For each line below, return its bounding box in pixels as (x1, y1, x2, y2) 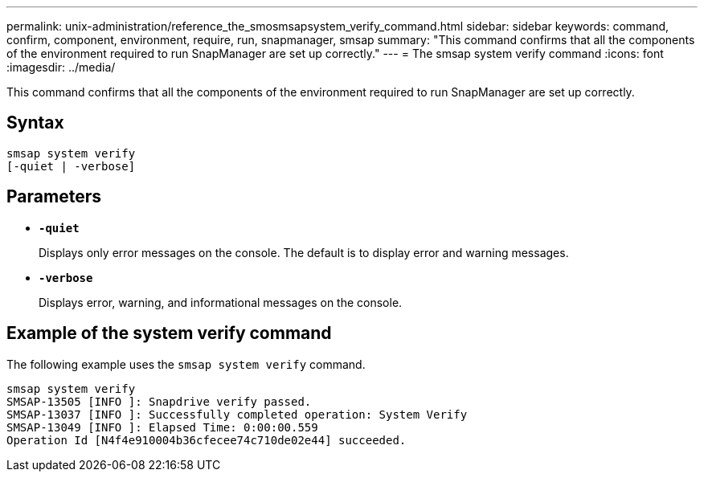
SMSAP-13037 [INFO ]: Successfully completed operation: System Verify (6, 407, 468, 421)
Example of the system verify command (6, 323, 332, 344)
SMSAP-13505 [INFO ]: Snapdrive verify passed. (6, 394, 312, 408)
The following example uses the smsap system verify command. (6, 357, 366, 371)
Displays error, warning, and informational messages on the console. (39, 295, 403, 309)
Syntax (6, 112, 64, 133)
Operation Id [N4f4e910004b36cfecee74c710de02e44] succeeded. (6, 433, 407, 447)
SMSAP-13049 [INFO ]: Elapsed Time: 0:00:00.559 (6, 420, 318, 434)
